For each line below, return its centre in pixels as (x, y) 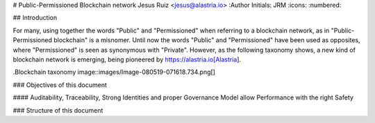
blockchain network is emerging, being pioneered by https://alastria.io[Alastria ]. (127, 59)
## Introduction (35, 18)
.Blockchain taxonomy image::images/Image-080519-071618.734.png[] (114, 72)
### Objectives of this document (60, 85)
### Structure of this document (58, 110)
